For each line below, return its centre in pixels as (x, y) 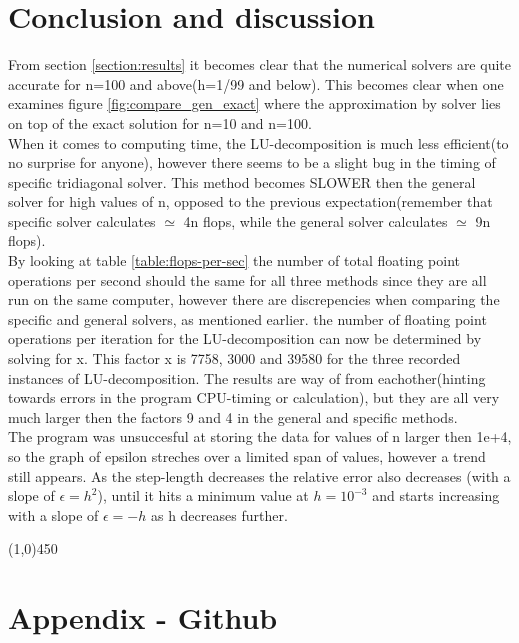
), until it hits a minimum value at (203, 495)
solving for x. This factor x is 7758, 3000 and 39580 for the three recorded (234, 358)
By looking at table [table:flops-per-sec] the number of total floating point (234, 260)
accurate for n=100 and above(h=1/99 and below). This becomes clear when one (256, 83)
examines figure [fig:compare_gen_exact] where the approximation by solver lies (254, 103)
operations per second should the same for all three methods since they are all (247, 279)
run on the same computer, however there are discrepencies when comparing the (254, 299)
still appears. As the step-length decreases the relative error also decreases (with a (259, 475)
